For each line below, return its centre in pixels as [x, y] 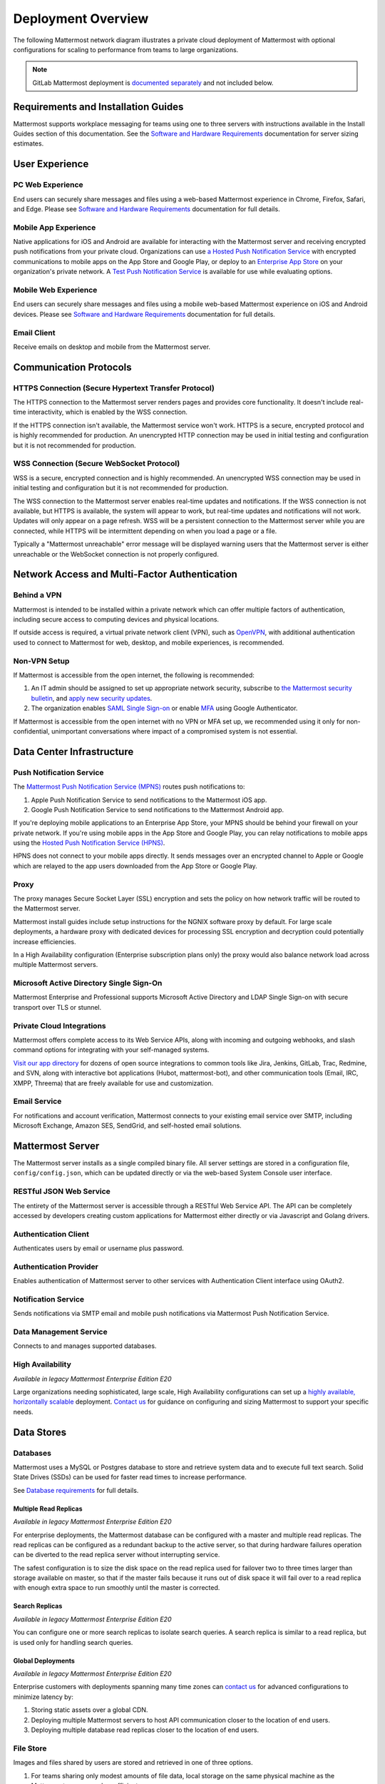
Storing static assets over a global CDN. [89, 1710]
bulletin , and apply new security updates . [92, 698]
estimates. [29, 143]
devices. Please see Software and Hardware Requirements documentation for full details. [144, 314]
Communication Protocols [72, 367]
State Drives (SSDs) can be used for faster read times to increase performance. [130, 1477]
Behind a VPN [37, 595]
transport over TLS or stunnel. [57, 1007]
